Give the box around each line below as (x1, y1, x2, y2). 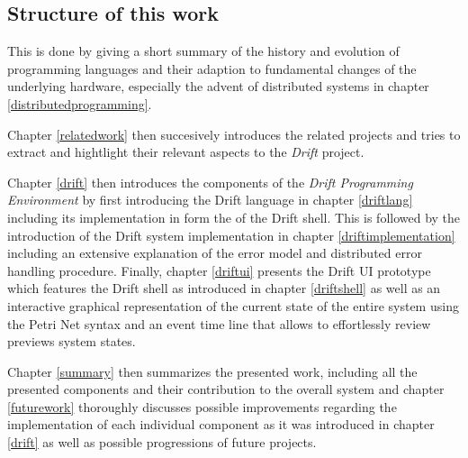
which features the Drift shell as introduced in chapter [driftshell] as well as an (7, 279, 441, 298)
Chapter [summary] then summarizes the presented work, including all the (7, 362, 418, 380)
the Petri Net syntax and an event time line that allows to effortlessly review (7, 314, 431, 333)
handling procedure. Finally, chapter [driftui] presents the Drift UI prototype (7, 261, 431, 279)
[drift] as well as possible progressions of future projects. (7, 433, 317, 452)
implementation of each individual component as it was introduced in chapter (7, 415, 435, 434)
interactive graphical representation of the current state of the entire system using (7, 296, 459, 315)
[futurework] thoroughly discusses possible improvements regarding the (7, 397, 397, 416)
